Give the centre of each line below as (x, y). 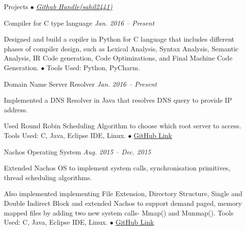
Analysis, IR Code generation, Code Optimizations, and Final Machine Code (118, 58)
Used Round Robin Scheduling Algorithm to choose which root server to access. (123, 126)
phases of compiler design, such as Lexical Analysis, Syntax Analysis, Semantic (121, 48)
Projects (16, 6)
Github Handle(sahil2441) (74, 6)
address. (16, 109)
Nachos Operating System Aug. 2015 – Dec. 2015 (77, 151)
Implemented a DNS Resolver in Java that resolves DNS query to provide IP (118, 100)
